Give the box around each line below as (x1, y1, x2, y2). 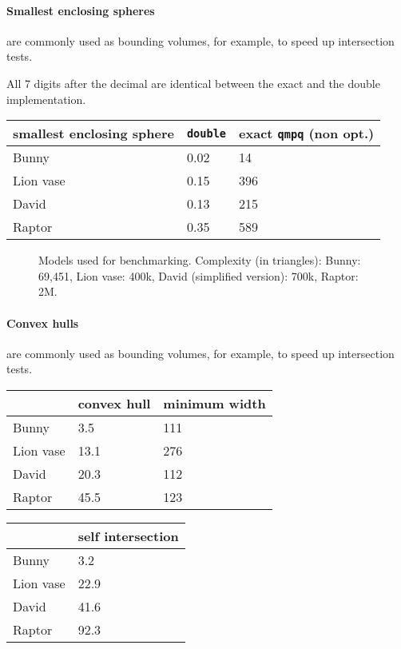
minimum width (163, 393, 266, 412)
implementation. (6, 90, 86, 107)
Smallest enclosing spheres (6, 2, 155, 18)
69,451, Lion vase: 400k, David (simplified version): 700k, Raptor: (38, 267, 359, 284)
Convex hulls (6, 314, 79, 331)
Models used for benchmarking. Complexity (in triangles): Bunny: (38, 252, 361, 269)
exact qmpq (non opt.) (239, 124, 375, 143)
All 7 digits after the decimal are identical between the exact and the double (6, 74, 380, 91)
